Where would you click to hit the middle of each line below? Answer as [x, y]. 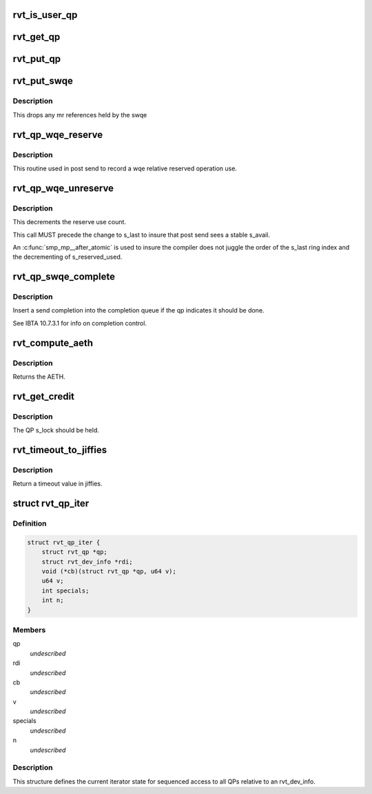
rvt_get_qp [37, 37]
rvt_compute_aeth [53, 343]
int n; [53, 601]
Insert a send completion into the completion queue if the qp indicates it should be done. [138, 310]
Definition [30, 524]
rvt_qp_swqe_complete [64, 277]
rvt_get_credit [44, 396]
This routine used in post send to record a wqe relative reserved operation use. [125, 168]
